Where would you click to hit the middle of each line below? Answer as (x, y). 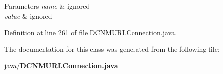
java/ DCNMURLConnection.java (61, 65)
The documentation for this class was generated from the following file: (112, 49)
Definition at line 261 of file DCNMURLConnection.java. (91, 32)
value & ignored (28, 16)
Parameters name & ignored (47, 6)
